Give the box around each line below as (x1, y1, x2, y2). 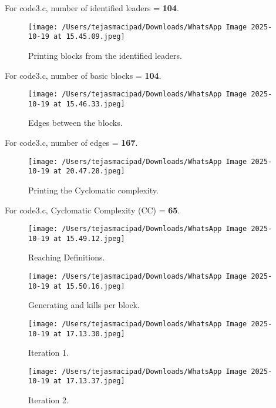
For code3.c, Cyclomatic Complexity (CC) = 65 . (5, 203, 180, 216)
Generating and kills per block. (28, 299, 140, 311)
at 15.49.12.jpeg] (53, 234, 125, 243)
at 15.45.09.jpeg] (53, 32, 125, 41)
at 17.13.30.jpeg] (53, 329, 125, 338)
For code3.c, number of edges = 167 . (5, 136, 138, 148)
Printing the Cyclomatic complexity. (28, 183, 159, 196)
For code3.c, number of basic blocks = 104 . (5, 69, 161, 81)
